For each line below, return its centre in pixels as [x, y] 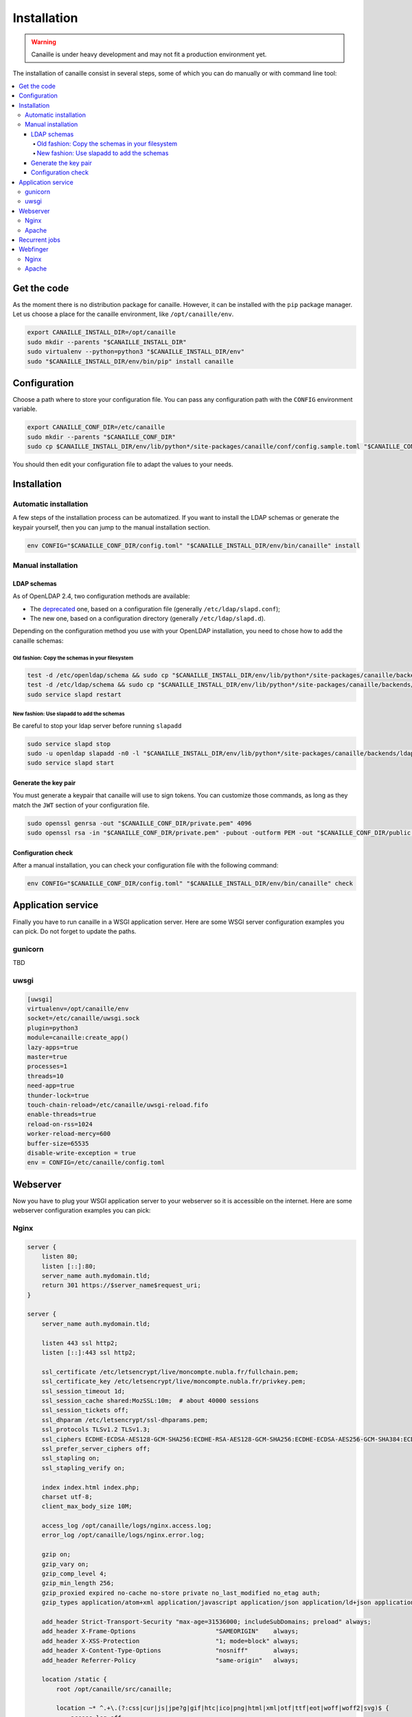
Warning [44, 42]
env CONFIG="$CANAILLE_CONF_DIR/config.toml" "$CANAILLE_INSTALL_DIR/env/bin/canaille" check [190, 884]
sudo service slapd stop [69, 744]
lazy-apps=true [53, 1047]
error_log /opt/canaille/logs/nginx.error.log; [123, 1535]
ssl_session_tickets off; [85, 1410]
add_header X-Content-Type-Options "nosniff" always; [170, 1651]
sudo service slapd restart [74, 694]
